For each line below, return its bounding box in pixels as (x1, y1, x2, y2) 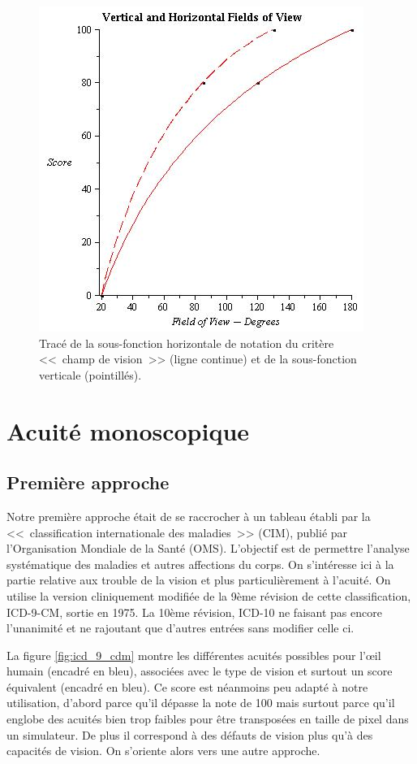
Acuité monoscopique (6, 414, 250, 447)
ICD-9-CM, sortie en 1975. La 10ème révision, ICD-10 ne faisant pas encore (6, 603, 382, 620)
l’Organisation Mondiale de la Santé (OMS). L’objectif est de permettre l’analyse (6, 540, 410, 557)
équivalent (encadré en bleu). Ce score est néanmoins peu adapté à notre (6, 678, 368, 695)
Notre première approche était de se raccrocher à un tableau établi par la (6, 507, 371, 524)
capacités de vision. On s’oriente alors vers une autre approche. (6, 742, 320, 759)
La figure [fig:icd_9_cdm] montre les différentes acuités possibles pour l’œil (6, 646, 381, 663)
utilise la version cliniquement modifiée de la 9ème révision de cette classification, (6, 587, 411, 604)
